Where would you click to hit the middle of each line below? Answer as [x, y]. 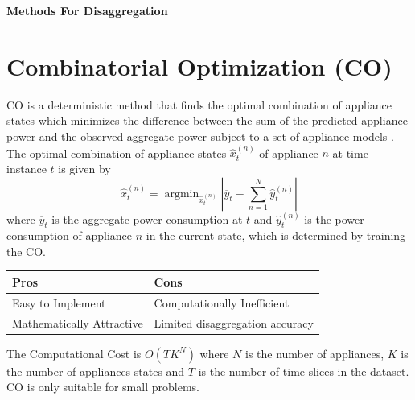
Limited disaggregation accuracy [234, 322]
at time [350, 153]
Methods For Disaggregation [87, 10]
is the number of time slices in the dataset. [304, 371]
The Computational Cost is [74, 353]
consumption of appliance [70, 235]
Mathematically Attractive [78, 322]
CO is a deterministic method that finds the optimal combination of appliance [199, 104]
